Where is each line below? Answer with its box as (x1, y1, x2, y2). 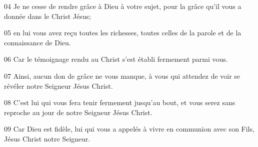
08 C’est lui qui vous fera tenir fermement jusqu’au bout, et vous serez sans (4, 97, 235, 108)
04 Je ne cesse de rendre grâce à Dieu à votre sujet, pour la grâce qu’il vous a (4, 1, 241, 11)
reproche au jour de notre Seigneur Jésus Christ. (4, 107, 152, 117)
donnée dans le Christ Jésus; (4, 10, 91, 21)
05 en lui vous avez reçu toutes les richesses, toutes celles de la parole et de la (4, 27, 241, 38)
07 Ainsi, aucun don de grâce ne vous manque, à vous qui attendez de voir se (4, 70, 240, 81)
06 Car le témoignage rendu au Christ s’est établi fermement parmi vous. (4, 54, 228, 64)
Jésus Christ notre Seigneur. (4, 133, 90, 144)
